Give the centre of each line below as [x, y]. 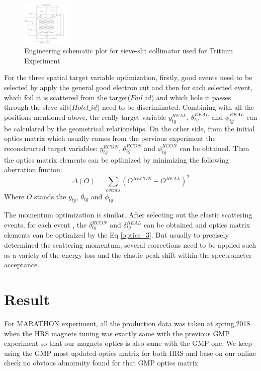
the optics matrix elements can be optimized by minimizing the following [117, 159]
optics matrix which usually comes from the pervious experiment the [110, 138]
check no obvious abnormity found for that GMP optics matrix [101, 363]
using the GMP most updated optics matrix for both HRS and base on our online [130, 353]
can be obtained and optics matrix [197, 225]
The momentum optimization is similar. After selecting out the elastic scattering [128, 215]
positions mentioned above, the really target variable [85, 117]
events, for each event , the [46, 225]
